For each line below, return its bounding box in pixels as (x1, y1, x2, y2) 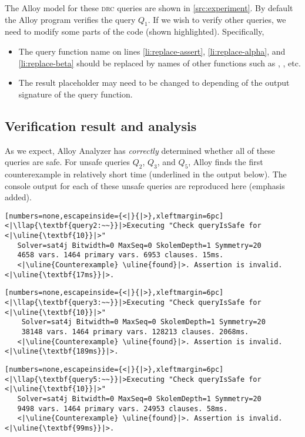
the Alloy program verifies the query (5, 13, 136, 25)
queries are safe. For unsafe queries (5, 156, 130, 168)
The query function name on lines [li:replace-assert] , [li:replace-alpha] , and (18, 45, 286, 57)
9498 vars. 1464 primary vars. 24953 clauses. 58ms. (17, 404, 228, 413)
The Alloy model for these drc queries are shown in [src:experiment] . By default (5, 2, 293, 14)
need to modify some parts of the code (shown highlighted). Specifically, (5, 25, 264, 38)
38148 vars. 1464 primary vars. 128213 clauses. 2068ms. (21, 327, 249, 336)
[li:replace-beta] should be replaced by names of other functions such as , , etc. (18, 56, 301, 69)
